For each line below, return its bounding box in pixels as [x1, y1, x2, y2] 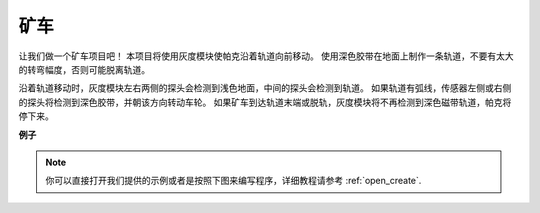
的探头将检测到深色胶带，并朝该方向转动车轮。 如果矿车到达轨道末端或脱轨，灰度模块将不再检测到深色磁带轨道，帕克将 [18, 96, 512, 108]
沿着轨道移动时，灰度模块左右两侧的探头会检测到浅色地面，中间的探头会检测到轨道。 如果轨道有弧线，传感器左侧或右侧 [18, 82, 512, 94]
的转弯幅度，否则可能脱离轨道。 [18, 63, 150, 75]
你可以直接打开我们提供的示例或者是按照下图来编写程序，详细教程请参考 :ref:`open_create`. [45, 175, 422, 187]
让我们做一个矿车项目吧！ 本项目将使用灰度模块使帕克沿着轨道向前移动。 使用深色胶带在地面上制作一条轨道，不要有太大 [18, 50, 514, 62]
